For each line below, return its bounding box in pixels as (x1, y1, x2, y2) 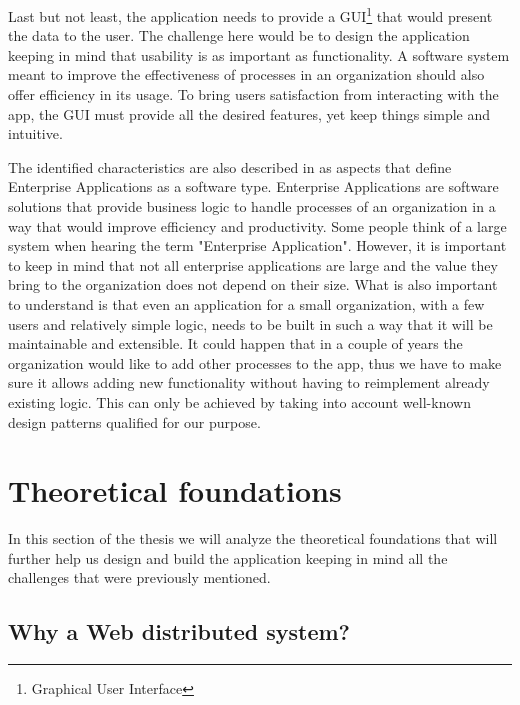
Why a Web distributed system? (8, 616, 351, 647)
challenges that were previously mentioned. (8, 567, 271, 588)
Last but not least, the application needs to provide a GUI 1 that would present (8, 3, 493, 26)
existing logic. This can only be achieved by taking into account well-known (8, 391, 471, 412)
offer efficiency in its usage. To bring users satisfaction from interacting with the (8, 84, 499, 105)
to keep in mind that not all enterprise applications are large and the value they (8, 254, 498, 275)
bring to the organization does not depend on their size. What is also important (8, 274, 498, 295)
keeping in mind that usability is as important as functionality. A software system (8, 44, 510, 65)
